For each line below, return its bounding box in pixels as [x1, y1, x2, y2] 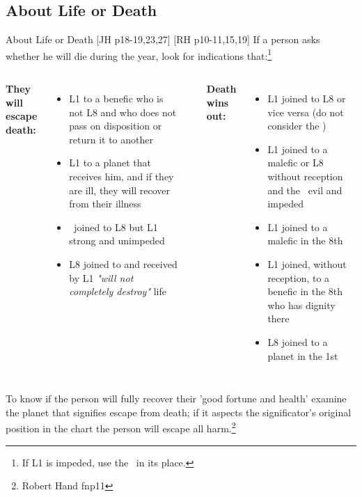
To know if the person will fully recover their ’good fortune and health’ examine [6, 391, 347, 406]
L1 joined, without [267, 256, 347, 271]
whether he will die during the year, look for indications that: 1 [6, 46, 272, 63]
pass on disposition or [69, 118, 162, 133]
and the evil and [267, 182, 343, 197]
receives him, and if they [69, 169, 174, 184]
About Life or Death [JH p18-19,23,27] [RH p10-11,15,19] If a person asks [6, 32, 320, 47]
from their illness [69, 196, 141, 211]
